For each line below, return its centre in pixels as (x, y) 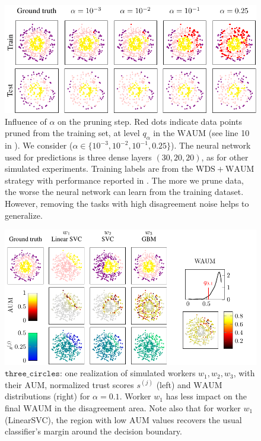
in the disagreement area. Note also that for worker (148, 408)
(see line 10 (229, 133)
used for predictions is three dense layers (78, 157)
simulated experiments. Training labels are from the (99, 168)
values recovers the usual (197, 419)
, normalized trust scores (89, 384)
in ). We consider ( (39, 145)
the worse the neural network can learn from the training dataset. (124, 192)
